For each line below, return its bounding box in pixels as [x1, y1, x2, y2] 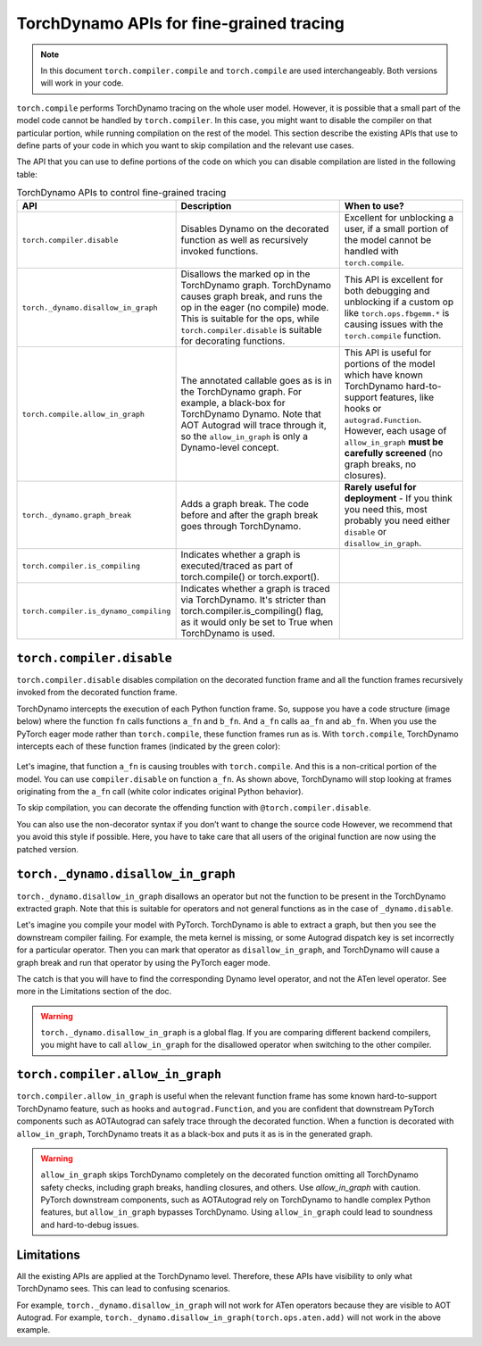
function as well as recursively [180, 234, 309, 246]
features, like [379, 391, 435, 403]
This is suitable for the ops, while [180, 312, 320, 325]
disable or [344, 526, 387, 538]
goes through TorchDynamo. [180, 520, 302, 533]
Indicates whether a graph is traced [180, 583, 330, 595]
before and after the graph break [180, 509, 319, 521]
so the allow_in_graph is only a [180, 430, 308, 443]
